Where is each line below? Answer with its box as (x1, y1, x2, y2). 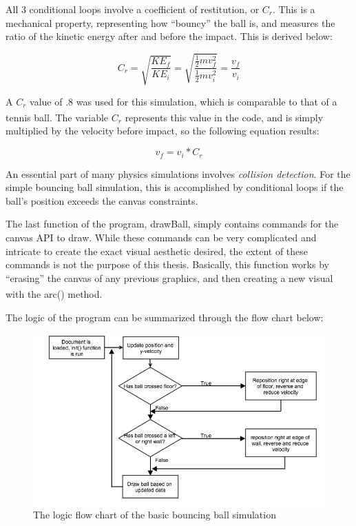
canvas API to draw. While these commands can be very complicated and (6, 230, 317, 244)
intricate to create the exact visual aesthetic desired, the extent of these (6, 243, 308, 258)
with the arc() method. (6, 286, 103, 301)
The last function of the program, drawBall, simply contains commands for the (6, 216, 339, 231)
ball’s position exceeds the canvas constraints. (6, 193, 198, 208)
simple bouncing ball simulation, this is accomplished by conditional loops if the (6, 180, 344, 194)
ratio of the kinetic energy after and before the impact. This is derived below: (6, 29, 333, 43)
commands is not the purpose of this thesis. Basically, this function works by (6, 257, 329, 272)
